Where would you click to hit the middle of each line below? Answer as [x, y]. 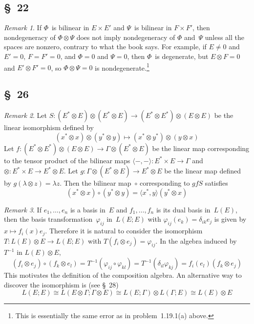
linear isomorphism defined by [49, 127]
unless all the [224, 37]
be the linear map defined [203, 171]
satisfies [216, 183]
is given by [230, 219]
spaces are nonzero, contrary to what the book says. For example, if [105, 47]
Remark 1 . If [23, 28]
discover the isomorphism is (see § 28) [61, 284]
